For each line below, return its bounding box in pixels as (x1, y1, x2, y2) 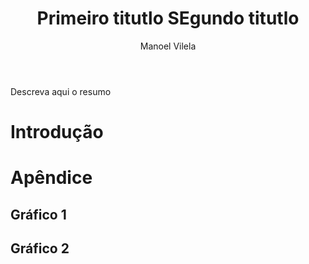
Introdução (10, 121, 104, 144)
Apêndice (10, 167, 93, 189)
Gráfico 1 (10, 206, 67, 223)
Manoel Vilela (139, 40, 197, 52)
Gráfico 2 (10, 240, 70, 257)
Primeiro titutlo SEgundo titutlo (36, 7, 300, 30)
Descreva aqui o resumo (10, 85, 112, 97)
